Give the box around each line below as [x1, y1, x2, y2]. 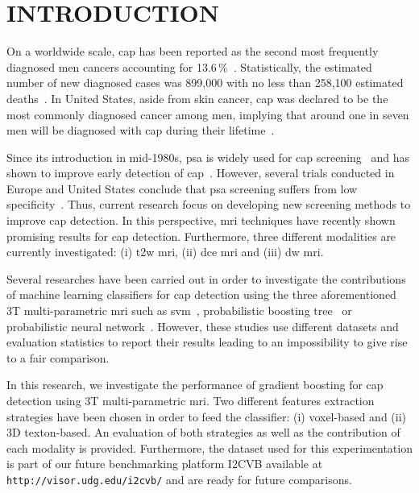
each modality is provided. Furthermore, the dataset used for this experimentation [6, 439, 413, 456]
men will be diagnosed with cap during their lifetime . [6, 122, 275, 139]
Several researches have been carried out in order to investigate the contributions [6, 270, 406, 287]
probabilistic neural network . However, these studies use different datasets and [6, 317, 399, 334]
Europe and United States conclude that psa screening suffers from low [6, 180, 358, 197]
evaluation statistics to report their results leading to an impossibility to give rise [6, 333, 408, 350]
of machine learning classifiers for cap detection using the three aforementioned [6, 286, 396, 303]
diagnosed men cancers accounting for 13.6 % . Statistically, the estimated [6, 58, 372, 75]
